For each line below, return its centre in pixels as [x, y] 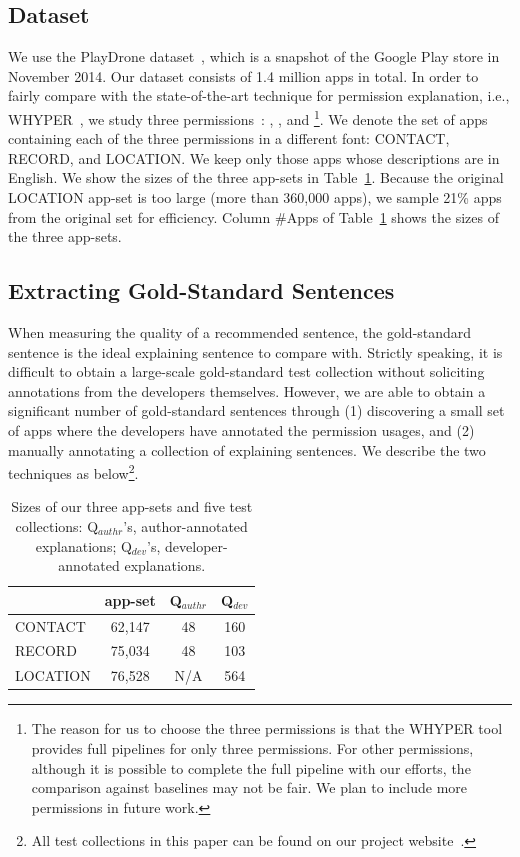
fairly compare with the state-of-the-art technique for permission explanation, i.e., [259, 95]
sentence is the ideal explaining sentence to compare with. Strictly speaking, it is [255, 351]
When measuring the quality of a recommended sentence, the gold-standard [240, 332]
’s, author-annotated [185, 526]
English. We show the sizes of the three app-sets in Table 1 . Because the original [256, 177]
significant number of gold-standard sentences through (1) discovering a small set [256, 410]
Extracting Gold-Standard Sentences [201, 290]
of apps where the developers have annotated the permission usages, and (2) [241, 429]
